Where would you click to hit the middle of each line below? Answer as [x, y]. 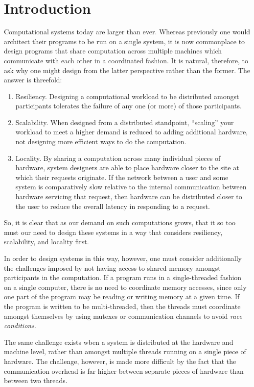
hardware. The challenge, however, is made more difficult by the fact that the [120, 361]
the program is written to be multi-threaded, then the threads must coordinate [122, 306]
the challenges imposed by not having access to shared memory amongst [112, 268]
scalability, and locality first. [46, 242]
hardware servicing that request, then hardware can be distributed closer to [129, 196]
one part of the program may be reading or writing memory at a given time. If [122, 297]
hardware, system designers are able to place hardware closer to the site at [127, 168]
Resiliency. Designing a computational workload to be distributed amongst [127, 96]
